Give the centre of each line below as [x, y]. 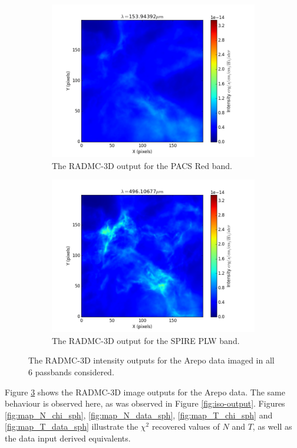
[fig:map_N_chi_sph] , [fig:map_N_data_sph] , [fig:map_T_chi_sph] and [139, 415]
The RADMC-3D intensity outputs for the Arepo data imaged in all [151, 360]
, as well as [272, 426]
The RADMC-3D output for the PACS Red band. [142, 165]
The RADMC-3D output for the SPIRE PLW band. [146, 340]
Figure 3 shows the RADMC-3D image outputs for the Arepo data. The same [145, 392]
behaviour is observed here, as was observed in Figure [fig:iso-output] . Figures [145, 403]
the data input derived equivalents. [68, 438]
